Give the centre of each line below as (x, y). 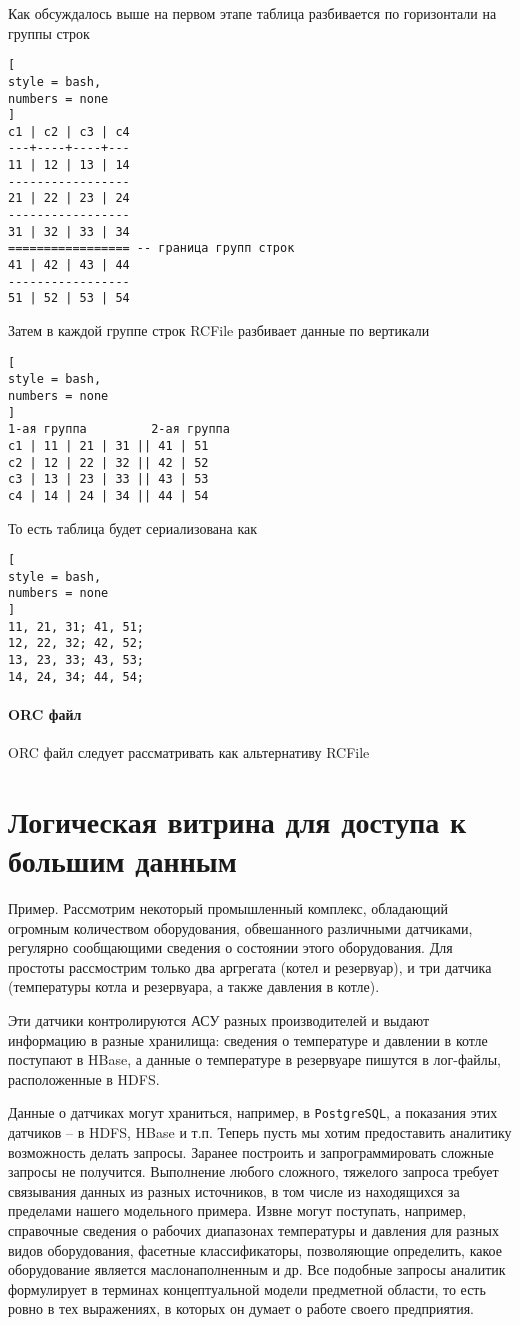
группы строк (49, 32)
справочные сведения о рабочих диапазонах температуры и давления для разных (253, 1230)
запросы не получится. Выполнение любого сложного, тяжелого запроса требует (253, 1171)
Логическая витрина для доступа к (237, 820)
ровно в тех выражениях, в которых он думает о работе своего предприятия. (241, 1308)
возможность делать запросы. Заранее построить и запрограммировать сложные (251, 1151)
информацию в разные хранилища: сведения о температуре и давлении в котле (248, 1039)
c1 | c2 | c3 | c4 (69, 131)
